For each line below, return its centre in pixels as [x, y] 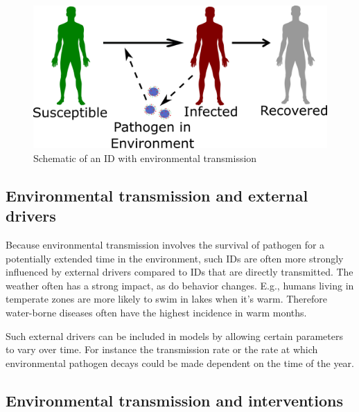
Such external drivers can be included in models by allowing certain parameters [174, 335]
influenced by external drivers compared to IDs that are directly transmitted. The [179, 272]
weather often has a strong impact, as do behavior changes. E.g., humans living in [180, 285]
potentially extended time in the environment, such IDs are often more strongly [175, 258]
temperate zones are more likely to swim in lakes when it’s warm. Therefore [167, 299]
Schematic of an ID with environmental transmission [145, 158]
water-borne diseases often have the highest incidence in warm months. [156, 312]
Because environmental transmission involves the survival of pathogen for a [165, 244]
